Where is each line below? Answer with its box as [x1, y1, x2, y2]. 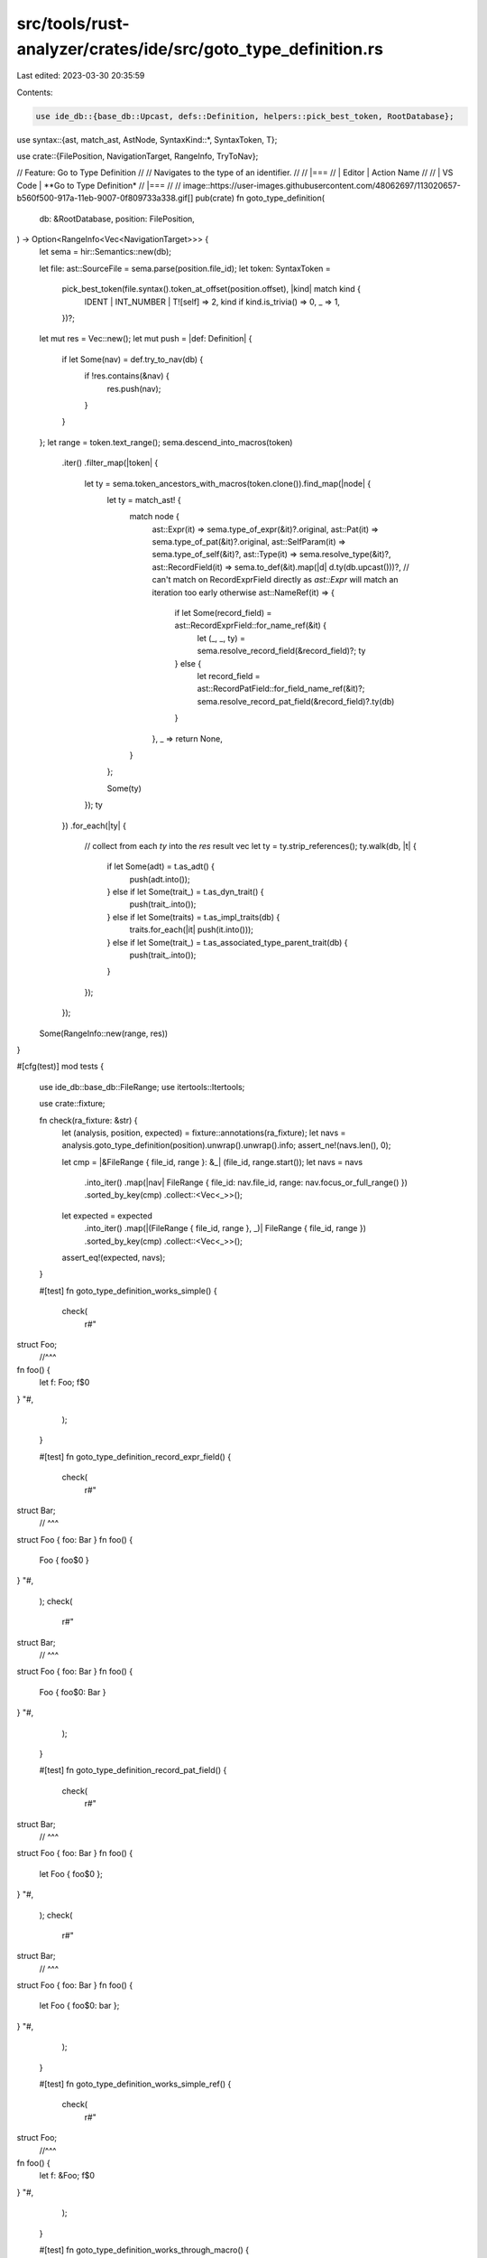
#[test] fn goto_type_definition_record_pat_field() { [39, 1765, 227, 1776]
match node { [129, 511, 180, 522]
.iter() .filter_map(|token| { [61, 457, 159, 469]
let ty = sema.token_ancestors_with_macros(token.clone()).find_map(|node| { [84, 478, 372, 489]
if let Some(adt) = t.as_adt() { [106, 861, 216, 872]
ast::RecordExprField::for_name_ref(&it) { [174, 620, 327, 631]
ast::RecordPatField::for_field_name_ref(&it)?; [197, 683, 365, 695]
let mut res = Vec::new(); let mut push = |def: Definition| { [39, 333, 253, 344]
